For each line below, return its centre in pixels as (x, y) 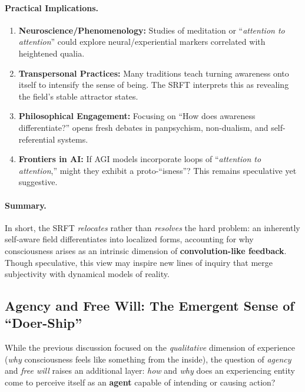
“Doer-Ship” (44, 323)
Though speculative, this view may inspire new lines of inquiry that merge (139, 262)
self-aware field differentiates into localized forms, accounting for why (129, 239)
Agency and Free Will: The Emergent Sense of (150, 306)
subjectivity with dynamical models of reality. (87, 274)
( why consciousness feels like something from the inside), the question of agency (148, 359)
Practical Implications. (52, 7)
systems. (73, 139)
